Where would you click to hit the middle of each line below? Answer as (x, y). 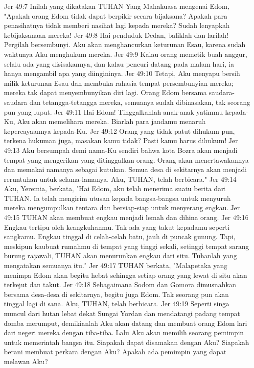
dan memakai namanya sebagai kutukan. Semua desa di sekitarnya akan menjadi (126, 169)
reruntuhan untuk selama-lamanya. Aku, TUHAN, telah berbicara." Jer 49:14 (120, 179)
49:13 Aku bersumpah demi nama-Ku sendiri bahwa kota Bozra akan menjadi (121, 150)
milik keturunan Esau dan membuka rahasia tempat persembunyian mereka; (119, 83)
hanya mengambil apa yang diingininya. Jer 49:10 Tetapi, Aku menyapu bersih (122, 73)
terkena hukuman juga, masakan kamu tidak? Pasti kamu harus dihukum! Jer (121, 140)
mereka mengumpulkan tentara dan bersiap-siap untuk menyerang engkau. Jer (122, 208)
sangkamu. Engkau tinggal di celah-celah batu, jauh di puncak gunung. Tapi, (120, 236)
